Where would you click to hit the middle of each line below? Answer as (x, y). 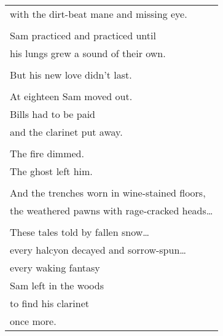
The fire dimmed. (47, 153)
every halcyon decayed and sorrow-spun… (98, 250)
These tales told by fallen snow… (80, 232)
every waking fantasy (55, 268)
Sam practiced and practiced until (83, 35)
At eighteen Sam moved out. (71, 96)
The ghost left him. (51, 171)
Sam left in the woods (57, 285)
